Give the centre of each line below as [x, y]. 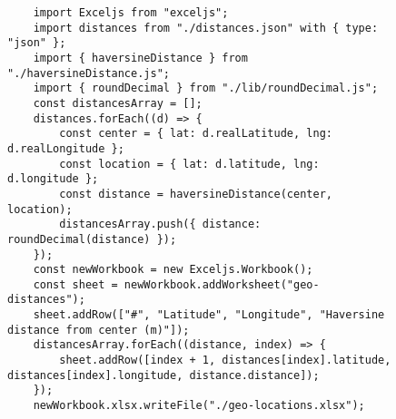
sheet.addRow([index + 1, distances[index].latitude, [225, 361]
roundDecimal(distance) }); [92, 239]
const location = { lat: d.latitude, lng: [189, 164]
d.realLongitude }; [66, 148]
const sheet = [75, 284]
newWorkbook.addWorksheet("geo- [222, 284]
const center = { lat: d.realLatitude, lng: [196, 134]
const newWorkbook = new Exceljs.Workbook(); [173, 270]
